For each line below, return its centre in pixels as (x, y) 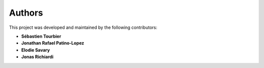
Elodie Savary (35, 50)
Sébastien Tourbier (41, 36)
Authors (26, 13)
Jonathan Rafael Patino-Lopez (53, 43)
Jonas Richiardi (37, 57)
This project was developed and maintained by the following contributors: (83, 27)
